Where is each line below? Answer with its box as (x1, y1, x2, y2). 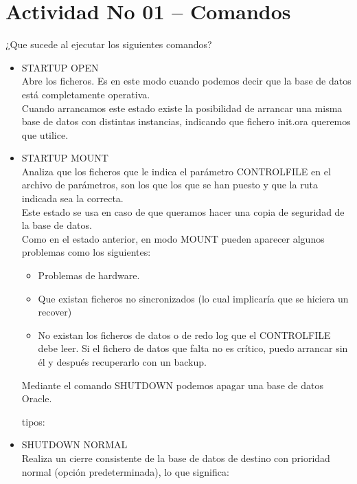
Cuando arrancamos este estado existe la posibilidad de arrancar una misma (21, 100, 343, 115)
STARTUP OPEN (21, 60, 99, 74)
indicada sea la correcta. (21, 191, 124, 206)
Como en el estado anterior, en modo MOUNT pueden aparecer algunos (21, 231, 325, 245)
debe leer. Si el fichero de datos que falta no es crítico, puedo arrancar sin (38, 341, 348, 355)
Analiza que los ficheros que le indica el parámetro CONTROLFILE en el (21, 164, 331, 178)
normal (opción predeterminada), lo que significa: (21, 464, 229, 478)
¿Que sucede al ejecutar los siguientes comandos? (5, 37, 212, 52)
